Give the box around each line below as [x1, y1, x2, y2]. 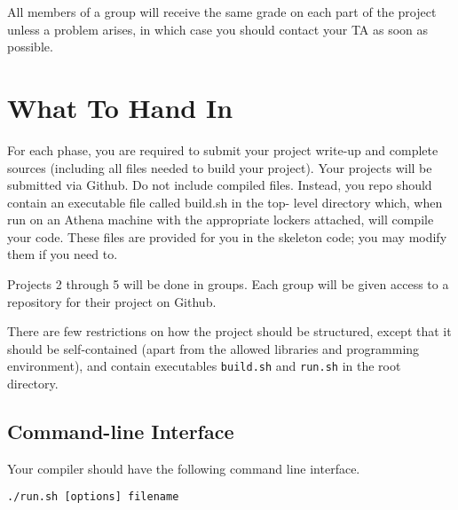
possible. [7, 37, 53, 56]
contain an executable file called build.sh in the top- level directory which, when [7, 192, 443, 211]
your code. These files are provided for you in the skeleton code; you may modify [7, 227, 447, 246]
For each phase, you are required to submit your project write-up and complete [7, 140, 438, 159]
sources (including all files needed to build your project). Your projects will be [7, 158, 432, 177]
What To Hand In [7, 89, 233, 125]
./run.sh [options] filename [7, 490, 179, 504]
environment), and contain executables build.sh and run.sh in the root [7, 357, 401, 375]
